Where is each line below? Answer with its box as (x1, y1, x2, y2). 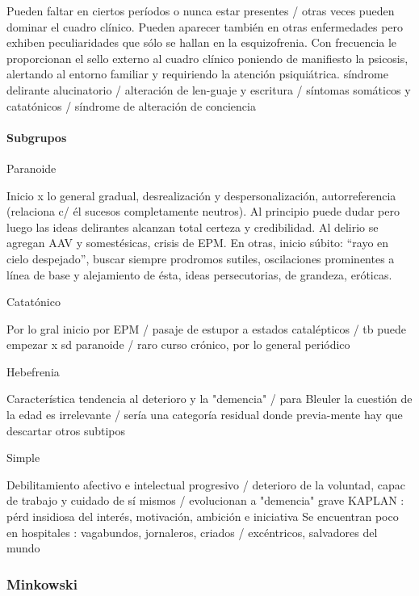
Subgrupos (6, 128, 67, 145)
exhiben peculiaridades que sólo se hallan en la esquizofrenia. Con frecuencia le (6, 34, 397, 51)
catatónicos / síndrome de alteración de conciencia (6, 97, 256, 114)
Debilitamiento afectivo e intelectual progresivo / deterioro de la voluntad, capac (6, 476, 405, 493)
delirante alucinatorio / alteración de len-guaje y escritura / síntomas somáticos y (6, 81, 411, 98)
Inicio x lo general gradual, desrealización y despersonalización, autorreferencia (6, 187, 396, 204)
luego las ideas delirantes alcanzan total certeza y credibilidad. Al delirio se (6, 218, 379, 235)
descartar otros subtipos (6, 422, 126, 439)
